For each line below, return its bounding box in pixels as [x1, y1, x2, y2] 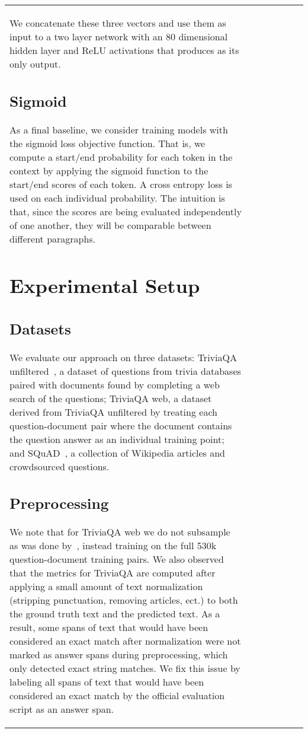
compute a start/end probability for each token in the [9, 149, 233, 164]
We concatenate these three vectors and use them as [9, 16, 226, 30]
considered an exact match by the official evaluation [9, 689, 225, 703]
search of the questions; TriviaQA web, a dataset [9, 391, 212, 405]
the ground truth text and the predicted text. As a [9, 607, 220, 621]
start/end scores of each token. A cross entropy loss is [9, 177, 232, 191]
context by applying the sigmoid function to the [9, 163, 208, 177]
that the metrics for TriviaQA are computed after [9, 566, 216, 580]
